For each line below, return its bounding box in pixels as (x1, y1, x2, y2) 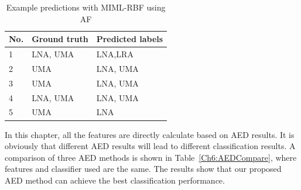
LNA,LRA (96, 48, 134, 60)
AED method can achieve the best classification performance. (5, 174, 225, 186)
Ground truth (32, 33, 88, 45)
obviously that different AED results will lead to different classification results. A (5, 140, 296, 152)
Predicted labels (96, 33, 163, 45)
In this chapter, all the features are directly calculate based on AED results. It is (5, 128, 295, 140)
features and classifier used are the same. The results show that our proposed (5, 163, 282, 175)
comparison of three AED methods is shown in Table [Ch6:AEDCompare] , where (5, 151, 297, 163)
